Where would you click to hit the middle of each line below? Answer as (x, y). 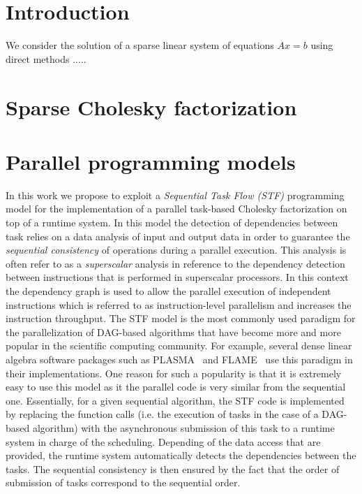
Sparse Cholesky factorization (151, 107)
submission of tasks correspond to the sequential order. (123, 482)
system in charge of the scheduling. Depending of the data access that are (163, 441)
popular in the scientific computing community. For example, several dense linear (179, 346)
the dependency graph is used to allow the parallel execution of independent (168, 290)
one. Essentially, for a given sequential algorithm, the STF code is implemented (175, 400)
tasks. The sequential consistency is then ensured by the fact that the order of (173, 468)
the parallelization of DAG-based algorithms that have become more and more (173, 332)
